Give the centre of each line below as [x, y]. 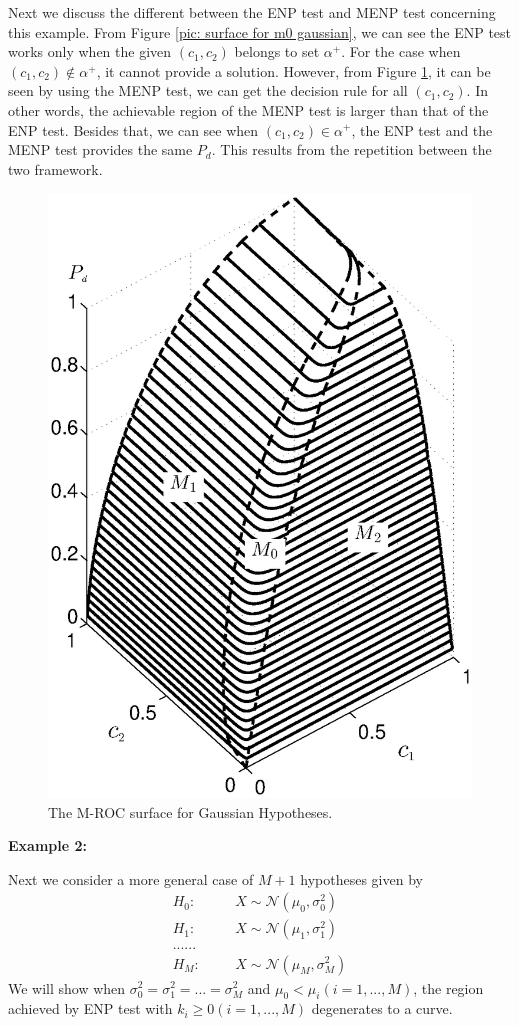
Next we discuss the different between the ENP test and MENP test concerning [252, 12]
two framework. [55, 168]
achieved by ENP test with [90, 1008]
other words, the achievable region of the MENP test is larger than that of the [248, 109]
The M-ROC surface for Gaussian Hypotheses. [190, 811]
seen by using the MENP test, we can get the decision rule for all [208, 90]
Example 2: [47, 845]
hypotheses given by [361, 878]
